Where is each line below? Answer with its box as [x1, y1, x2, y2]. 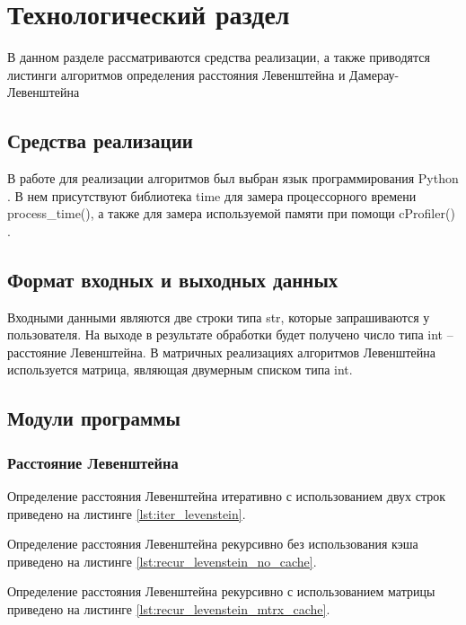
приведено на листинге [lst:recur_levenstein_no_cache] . [7, 551, 317, 570]
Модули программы [7, 404, 180, 432]
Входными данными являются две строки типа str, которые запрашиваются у [7, 307, 430, 326]
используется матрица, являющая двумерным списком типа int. [7, 360, 353, 379]
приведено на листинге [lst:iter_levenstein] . [7, 504, 246, 523]
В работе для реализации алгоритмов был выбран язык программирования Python [7, 169, 459, 188]
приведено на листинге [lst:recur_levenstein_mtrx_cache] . [7, 600, 330, 619]
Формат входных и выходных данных [7, 265, 339, 293]
